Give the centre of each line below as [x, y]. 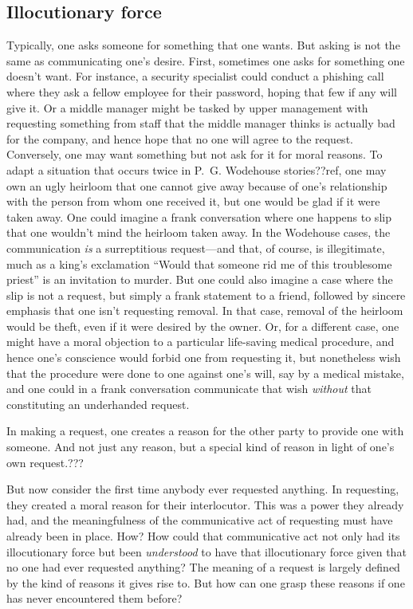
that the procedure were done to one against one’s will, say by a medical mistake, [205, 373]
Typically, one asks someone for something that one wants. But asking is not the [203, 45]
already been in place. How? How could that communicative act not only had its [203, 536]
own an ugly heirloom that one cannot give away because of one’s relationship [197, 185]
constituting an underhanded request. [98, 404]
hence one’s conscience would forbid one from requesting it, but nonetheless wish [204, 358]
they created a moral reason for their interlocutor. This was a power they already [205, 504]
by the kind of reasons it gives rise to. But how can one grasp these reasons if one [206, 582]
